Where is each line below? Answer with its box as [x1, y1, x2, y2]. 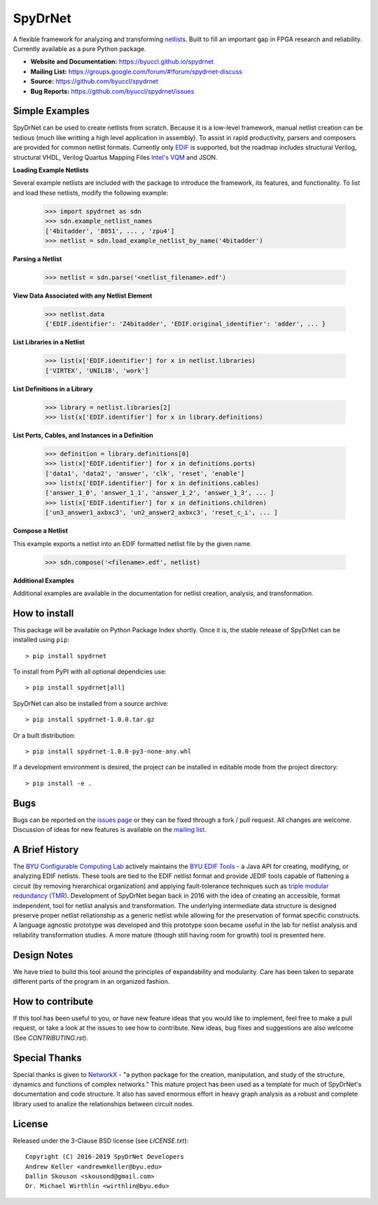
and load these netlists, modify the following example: [13, 188, 169, 197]
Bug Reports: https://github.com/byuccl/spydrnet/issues [30, 87, 195, 95]
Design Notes [13, 949, 73, 961]
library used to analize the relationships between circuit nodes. [13, 1099, 194, 1108]
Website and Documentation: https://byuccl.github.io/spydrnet [30, 57, 214, 66]
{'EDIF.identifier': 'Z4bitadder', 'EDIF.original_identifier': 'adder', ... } [45, 320, 326, 328]
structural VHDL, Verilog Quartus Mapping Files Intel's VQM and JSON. [13, 153, 218, 161]
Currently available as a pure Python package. [13, 44, 146, 53]
